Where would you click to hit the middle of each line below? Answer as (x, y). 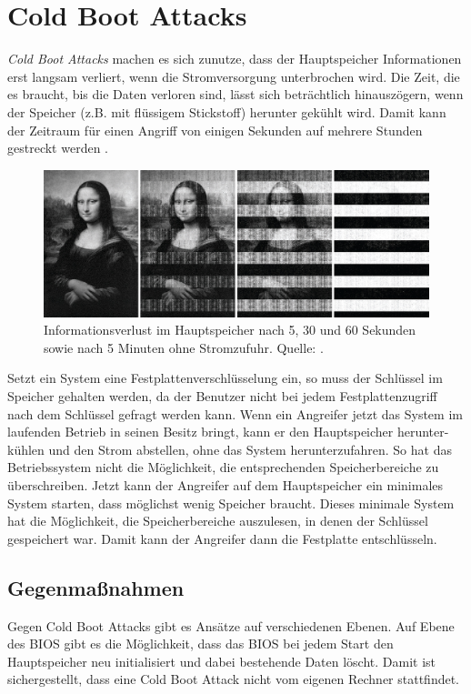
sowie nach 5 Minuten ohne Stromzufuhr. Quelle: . (184, 347)
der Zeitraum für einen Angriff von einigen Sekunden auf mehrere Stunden (215, 130)
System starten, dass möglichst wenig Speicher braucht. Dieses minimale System (231, 503)
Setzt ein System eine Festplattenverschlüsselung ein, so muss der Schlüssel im (225, 378)
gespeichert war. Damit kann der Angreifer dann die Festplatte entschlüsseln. (222, 538)
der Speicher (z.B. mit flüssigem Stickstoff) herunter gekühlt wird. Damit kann (227, 111)
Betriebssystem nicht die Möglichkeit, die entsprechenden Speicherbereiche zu (223, 467)
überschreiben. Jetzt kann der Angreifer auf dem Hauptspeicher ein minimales (225, 484)
